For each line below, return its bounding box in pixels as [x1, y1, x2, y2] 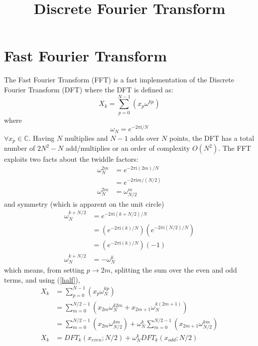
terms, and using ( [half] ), [4, 274, 80, 285]
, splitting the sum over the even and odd [110, 265, 237, 275]
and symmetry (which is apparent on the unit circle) [4, 198, 164, 209]
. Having [28, 132, 55, 143]
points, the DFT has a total [169, 132, 255, 143]
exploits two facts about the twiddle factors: [4, 154, 138, 164]
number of [4, 143, 35, 153]
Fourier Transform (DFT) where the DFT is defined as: [4, 84, 173, 94]
